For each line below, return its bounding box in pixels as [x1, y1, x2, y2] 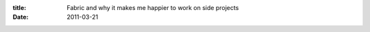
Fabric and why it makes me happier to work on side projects [66, 4, 239, 11]
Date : [12, 13, 29, 21]
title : [12, 4, 27, 11]
